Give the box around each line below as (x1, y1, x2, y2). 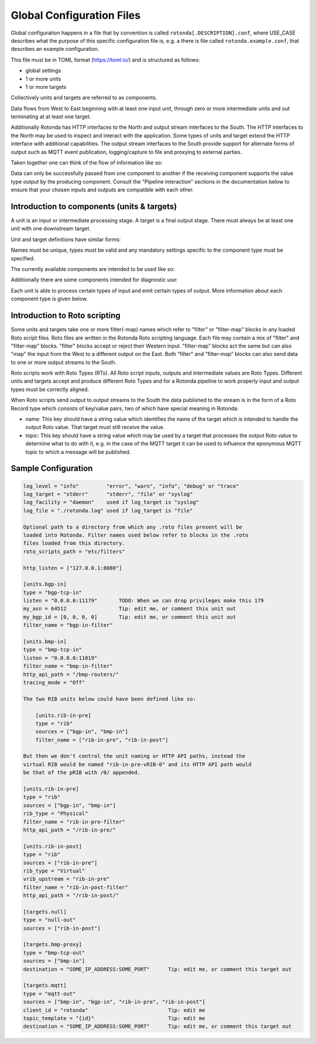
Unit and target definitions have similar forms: (11, 236, 121, 243)
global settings (25, 67, 61, 74)
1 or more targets (25, 83, 67, 90)
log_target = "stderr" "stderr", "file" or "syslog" (23, 490, 193, 497)
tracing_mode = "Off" (23, 679, 85, 686)
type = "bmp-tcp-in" (23, 647, 82, 653)
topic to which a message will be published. (25, 448, 131, 455)
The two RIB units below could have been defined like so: (23, 695, 196, 702)
